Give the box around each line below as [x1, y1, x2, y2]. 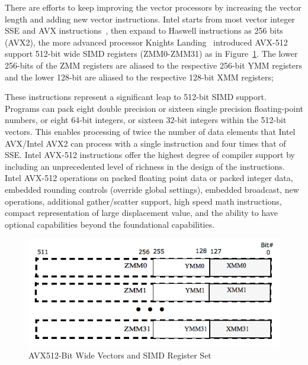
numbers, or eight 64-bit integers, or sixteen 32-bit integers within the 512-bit [5, 114, 287, 126]
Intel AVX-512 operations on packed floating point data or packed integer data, [5, 172, 293, 184]
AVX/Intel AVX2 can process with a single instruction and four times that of [5, 137, 286, 149]
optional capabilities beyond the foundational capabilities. [5, 218, 215, 230]
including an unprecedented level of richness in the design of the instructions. [5, 160, 285, 172]
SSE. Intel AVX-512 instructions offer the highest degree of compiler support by [5, 148, 295, 161]
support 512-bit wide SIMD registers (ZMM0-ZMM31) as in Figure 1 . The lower [5, 47, 298, 60]
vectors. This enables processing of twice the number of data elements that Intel [5, 125, 296, 137]
